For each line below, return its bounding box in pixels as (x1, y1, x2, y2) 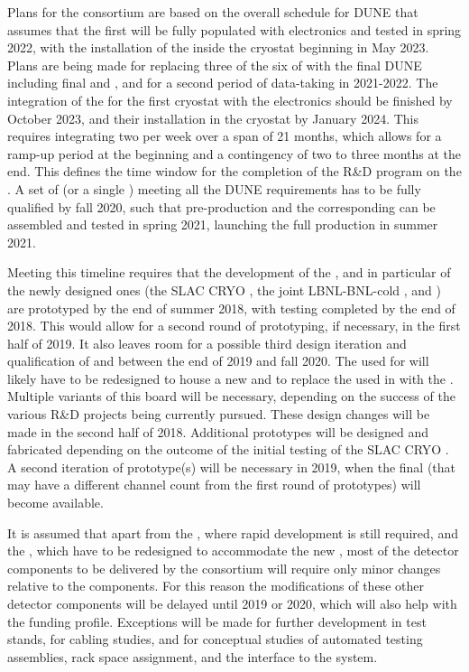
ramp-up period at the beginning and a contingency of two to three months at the (7, 144, 462, 163)
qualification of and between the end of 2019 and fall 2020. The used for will (7, 351, 429, 370)
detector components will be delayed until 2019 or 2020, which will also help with (7, 594, 457, 612)
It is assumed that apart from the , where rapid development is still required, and (7, 523, 458, 542)
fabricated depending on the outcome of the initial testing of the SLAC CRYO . (7, 440, 449, 459)
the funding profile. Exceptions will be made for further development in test (7, 611, 427, 630)
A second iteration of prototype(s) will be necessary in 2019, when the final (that (7, 457, 456, 476)
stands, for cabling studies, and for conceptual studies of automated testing (7, 630, 423, 649)
